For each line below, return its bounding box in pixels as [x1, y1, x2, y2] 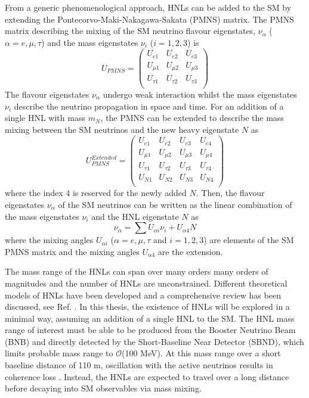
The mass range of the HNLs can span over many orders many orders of [5, 265, 268, 278]
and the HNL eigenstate [91, 210, 179, 222]
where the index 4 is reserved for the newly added [5, 186, 187, 199]
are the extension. [157, 245, 223, 257]
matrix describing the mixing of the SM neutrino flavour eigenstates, [5, 24, 256, 37]
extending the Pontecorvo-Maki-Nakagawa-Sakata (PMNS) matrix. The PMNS [5, 13, 294, 25]
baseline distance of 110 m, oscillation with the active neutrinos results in [5, 359, 273, 371]
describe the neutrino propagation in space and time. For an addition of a [14, 99, 284, 112]
